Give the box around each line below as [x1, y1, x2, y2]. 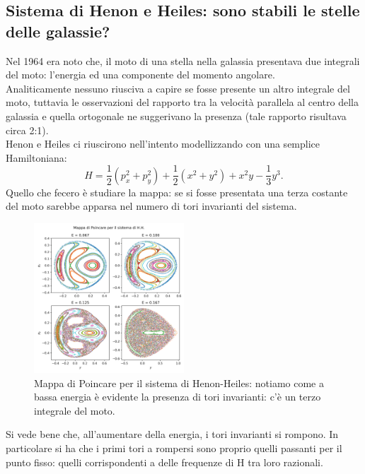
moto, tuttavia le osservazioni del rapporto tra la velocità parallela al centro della [6, 95, 359, 109]
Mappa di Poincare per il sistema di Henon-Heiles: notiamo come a [34, 375, 324, 390]
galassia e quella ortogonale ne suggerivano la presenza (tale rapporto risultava [6, 108, 347, 123]
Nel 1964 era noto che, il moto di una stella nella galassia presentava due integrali [6, 53, 360, 68]
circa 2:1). [6, 122, 49, 137]
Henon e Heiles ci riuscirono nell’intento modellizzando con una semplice [6, 136, 320, 151]
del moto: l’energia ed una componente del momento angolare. [6, 67, 275, 82]
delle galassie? [6, 20, 110, 42]
